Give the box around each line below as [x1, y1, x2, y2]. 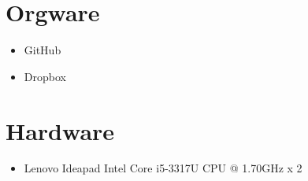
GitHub [24, 42, 61, 58]
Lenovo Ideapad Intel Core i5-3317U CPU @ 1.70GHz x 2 [24, 160, 302, 176]
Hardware [6, 114, 115, 146]
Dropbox [24, 68, 66, 84]
